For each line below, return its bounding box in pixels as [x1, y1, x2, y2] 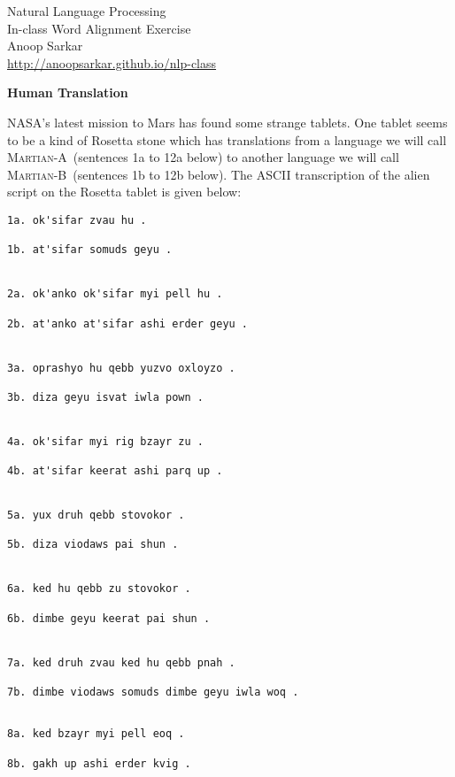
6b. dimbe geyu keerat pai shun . [7, 612, 211, 625]
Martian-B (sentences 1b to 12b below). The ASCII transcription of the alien [7, 165, 430, 183]
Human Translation [7, 83, 128, 102]
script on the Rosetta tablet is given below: [7, 182, 242, 201]
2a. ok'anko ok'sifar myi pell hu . [7, 288, 223, 301]
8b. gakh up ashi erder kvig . [7, 757, 191, 770]
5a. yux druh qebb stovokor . [7, 509, 185, 522]
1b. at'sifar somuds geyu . [7, 243, 173, 257]
